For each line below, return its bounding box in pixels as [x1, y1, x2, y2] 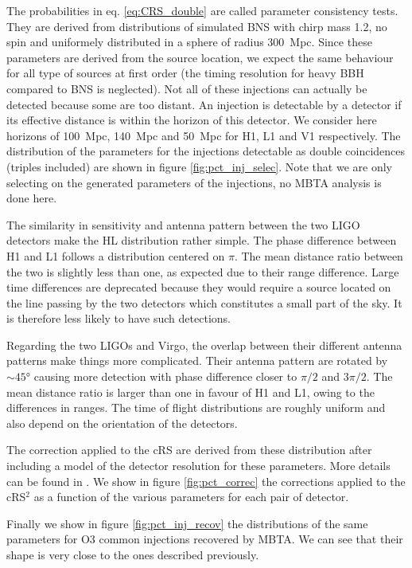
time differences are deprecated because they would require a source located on [6, 279, 391, 296]
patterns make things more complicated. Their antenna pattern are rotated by [6, 352, 388, 369]
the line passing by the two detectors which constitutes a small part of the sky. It [6, 294, 402, 311]
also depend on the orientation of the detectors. [6, 414, 238, 431]
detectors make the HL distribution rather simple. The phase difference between [6, 232, 397, 249]
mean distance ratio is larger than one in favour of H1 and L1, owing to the [6, 383, 375, 400]
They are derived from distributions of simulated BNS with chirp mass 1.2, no [6, 18, 387, 34]
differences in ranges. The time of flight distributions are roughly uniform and [6, 399, 386, 416]
